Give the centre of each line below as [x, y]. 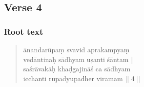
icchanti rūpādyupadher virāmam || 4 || [82, 78]
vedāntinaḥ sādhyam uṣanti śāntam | [78, 59]
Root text [24, 31]
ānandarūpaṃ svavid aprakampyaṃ [76, 49]
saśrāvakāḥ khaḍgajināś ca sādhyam [77, 69]
